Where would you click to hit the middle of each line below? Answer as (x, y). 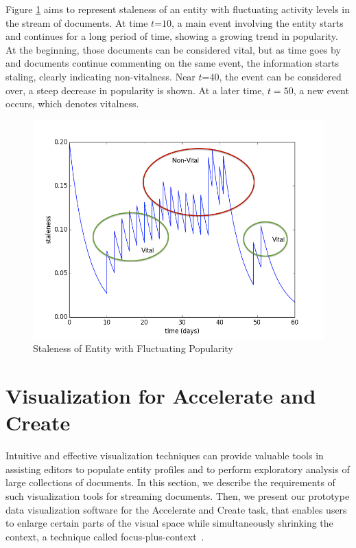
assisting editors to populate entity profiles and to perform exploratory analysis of (178, 469)
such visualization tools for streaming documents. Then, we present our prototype (178, 496)
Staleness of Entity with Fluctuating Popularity (133, 348)
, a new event (321, 90)
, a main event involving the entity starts (258, 22)
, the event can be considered (280, 76)
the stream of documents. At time (77, 22)
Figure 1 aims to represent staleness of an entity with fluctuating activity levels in (178, 9)
